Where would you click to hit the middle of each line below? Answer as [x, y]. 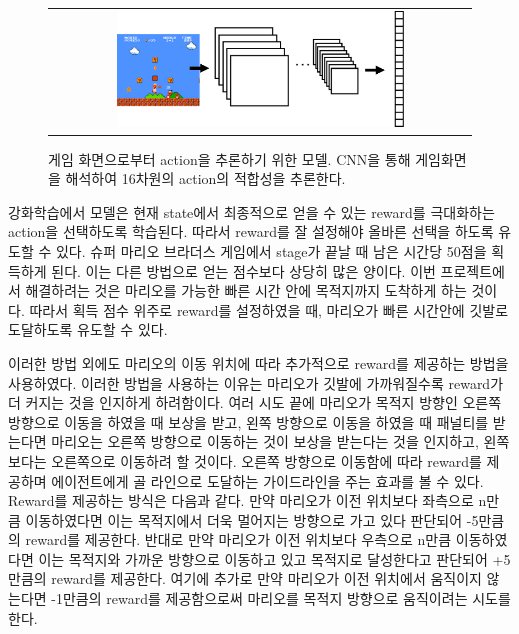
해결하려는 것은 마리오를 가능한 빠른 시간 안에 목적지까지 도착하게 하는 [246, 290]
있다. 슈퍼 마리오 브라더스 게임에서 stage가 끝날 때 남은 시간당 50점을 [271, 250]
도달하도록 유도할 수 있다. [88, 329]
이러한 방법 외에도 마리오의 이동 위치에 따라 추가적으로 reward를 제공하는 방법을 [258, 362]
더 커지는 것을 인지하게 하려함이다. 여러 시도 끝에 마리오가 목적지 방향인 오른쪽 [255, 402]
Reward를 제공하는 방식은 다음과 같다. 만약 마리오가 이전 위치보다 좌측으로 [241, 500]
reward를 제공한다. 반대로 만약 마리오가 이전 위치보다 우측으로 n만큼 [238, 539]
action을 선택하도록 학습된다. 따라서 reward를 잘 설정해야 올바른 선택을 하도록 [251, 231]
